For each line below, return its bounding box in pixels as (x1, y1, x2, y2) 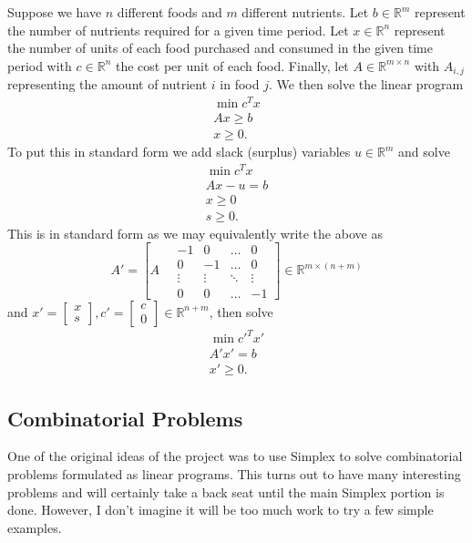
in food (220, 75, 260, 94)
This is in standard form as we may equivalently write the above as (7, 223, 383, 242)
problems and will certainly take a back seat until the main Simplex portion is (7, 482, 445, 501)
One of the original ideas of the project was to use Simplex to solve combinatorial (7, 446, 463, 466)
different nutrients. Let (241, 3, 369, 21)
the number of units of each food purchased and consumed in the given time (7, 38, 433, 57)
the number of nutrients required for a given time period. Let (7, 20, 349, 39)
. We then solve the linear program (268, 75, 464, 94)
